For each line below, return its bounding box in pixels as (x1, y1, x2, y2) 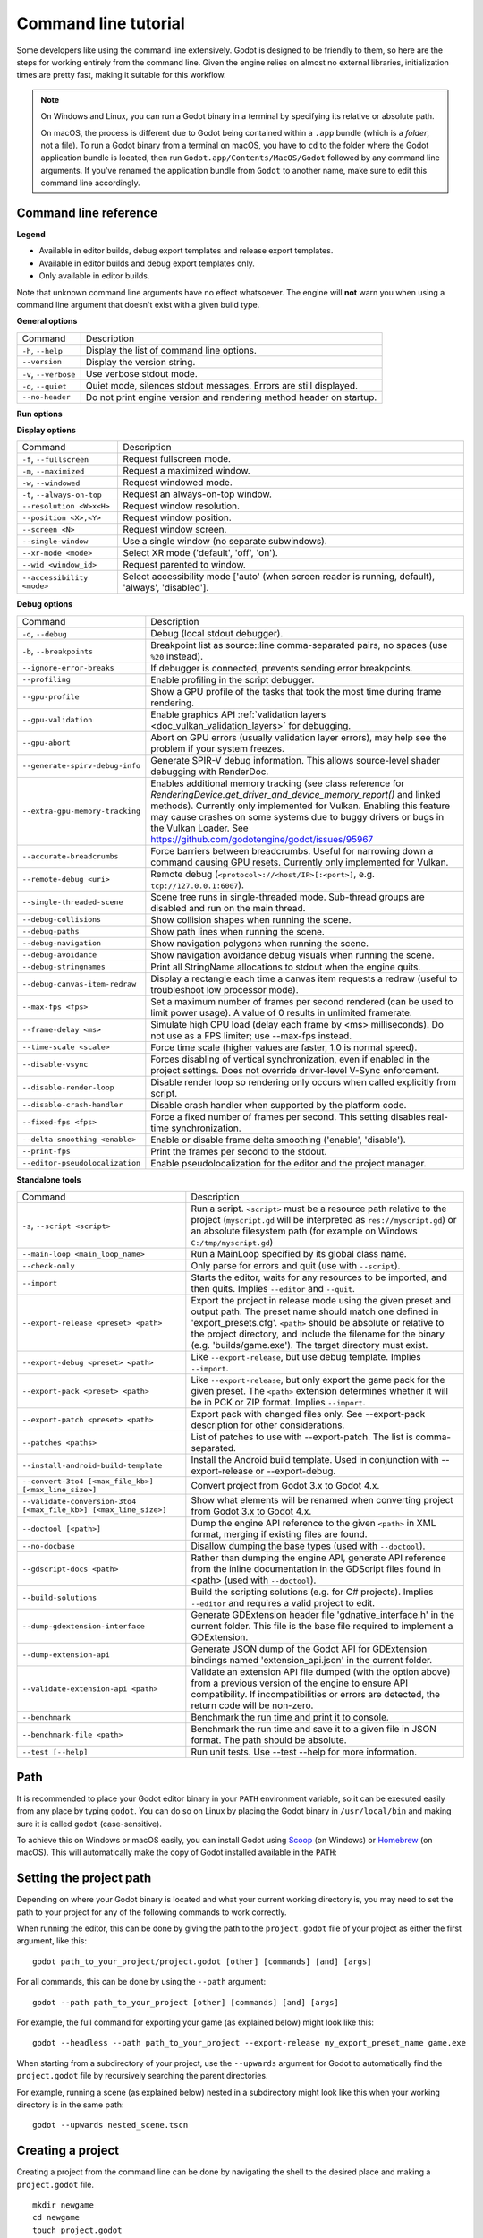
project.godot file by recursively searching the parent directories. (16, 2071, 268, 2081)
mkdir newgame (32, 2200, 94, 2210)
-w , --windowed (21, 476, 80, 489)
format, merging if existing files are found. (191, 1528, 368, 1541)
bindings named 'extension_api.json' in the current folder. (191, 1654, 433, 1667)
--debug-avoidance (21, 950, 97, 960)
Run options (16, 408, 63, 419)
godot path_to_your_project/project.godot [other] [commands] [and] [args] (32, 1956, 372, 1967)
